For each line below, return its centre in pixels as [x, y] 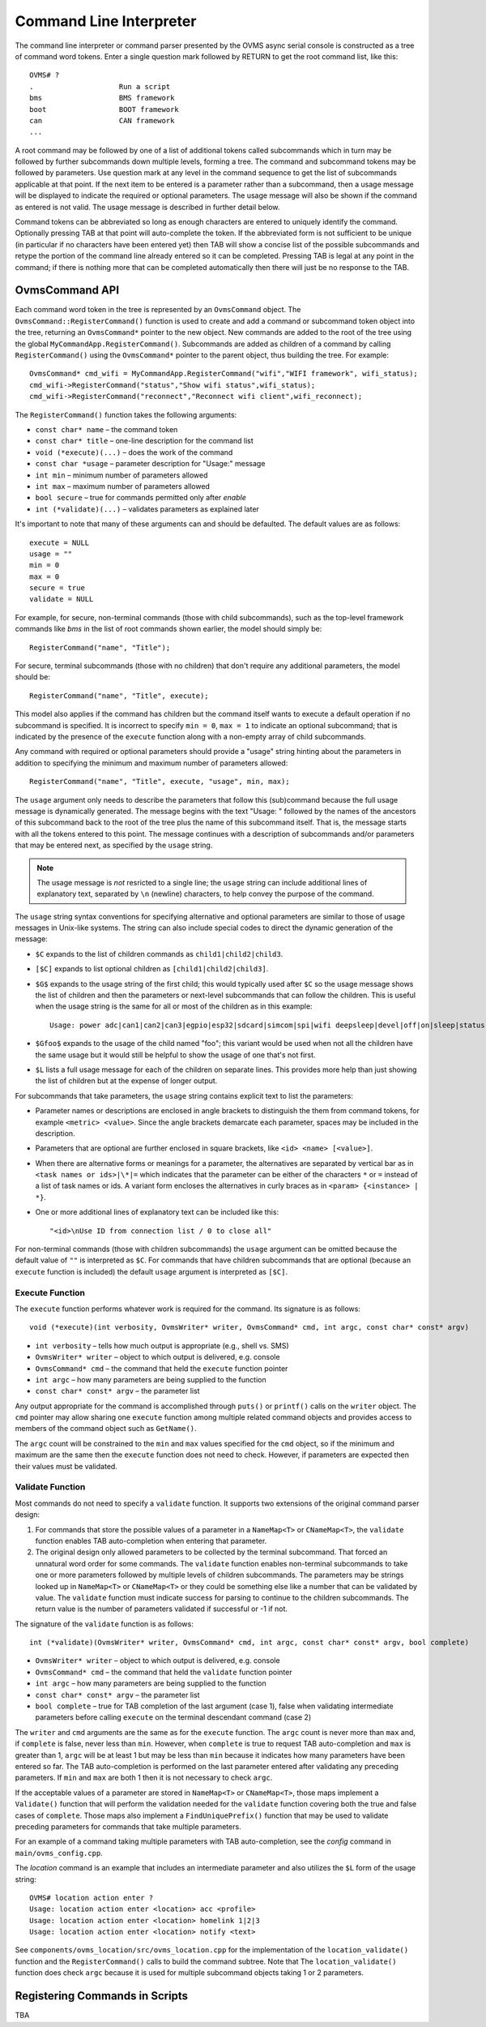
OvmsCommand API [67, 291]
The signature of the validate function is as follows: [104, 1624]
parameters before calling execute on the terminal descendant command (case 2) [173, 1717]
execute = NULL [60, 542]
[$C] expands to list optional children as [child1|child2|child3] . [152, 969]
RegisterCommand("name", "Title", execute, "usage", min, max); [160, 782]
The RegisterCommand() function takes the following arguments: [126, 414]
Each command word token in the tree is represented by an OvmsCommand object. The [158, 310]
